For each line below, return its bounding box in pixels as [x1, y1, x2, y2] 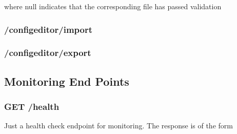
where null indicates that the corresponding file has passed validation [4, 1, 222, 11]
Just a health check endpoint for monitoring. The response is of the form [4, 120, 233, 131]
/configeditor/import [4, 23, 93, 35]
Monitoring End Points [4, 73, 129, 89]
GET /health [4, 100, 60, 112]
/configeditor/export [4, 46, 91, 59]
